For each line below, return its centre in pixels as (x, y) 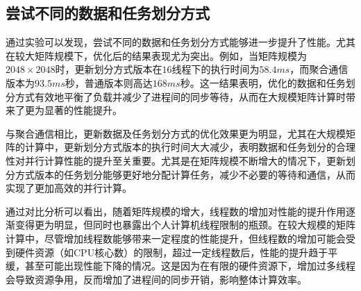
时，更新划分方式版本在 (109, 69)
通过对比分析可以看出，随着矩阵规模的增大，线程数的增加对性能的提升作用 (176, 211)
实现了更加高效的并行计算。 (69, 188)
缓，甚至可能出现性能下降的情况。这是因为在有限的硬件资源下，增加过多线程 (180, 266)
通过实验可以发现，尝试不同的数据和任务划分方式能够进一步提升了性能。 (171, 42)
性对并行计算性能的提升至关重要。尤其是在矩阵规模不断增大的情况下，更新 (176, 160)
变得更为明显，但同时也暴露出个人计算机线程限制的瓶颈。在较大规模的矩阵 (185, 225)
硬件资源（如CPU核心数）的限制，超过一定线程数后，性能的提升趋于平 (176, 252)
